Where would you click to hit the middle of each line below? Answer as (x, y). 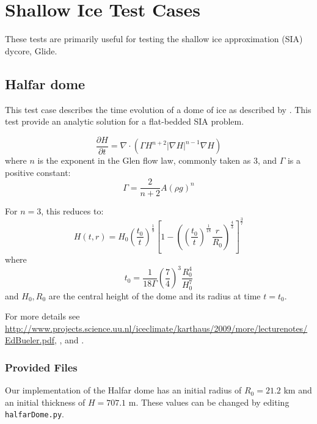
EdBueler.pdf (30, 340)
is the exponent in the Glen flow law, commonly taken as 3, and (157, 160)
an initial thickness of (45, 402)
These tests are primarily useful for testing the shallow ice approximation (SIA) (154, 39)
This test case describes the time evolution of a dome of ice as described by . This (158, 109)
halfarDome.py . (35, 414)
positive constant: (38, 172)
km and (298, 390)
